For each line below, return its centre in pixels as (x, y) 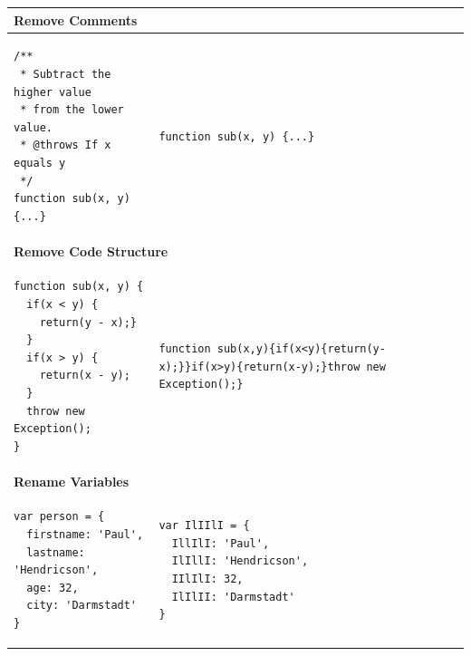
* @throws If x (66, 145)
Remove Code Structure (91, 251)
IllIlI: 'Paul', (221, 543)
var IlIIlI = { (204, 526)
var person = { (59, 517)
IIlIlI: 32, (207, 579)
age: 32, (53, 588)
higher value (53, 92)
